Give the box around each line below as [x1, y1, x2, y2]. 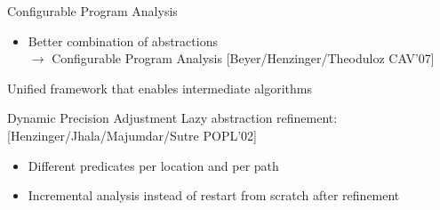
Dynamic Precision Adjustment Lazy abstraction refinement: [7, 109, 338, 127]
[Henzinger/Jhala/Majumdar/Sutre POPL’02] [7, 125, 257, 144]
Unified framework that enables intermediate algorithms [7, 78, 312, 97]
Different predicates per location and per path [28, 156, 279, 174]
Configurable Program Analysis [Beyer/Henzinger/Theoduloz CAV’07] [52, 49, 435, 68]
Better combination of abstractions [28, 31, 218, 50]
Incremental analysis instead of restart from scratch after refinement [28, 186, 400, 205]
